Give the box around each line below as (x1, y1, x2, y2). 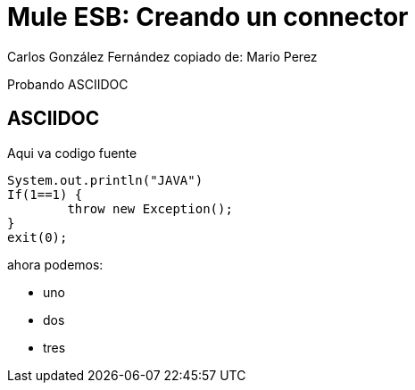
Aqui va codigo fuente (7, 145, 137, 161)
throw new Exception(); (67, 201, 233, 216)
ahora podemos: (7, 256, 104, 272)
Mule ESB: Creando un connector (7, 2, 409, 32)
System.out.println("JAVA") (7, 172, 203, 187)
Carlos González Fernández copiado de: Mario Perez (7, 48, 318, 64)
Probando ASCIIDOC (7, 76, 129, 92)
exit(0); (7, 229, 68, 245)
